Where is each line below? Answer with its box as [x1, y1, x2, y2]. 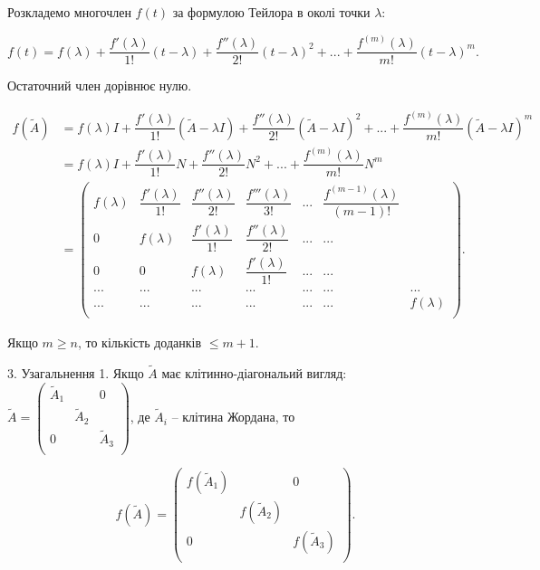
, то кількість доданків [77, 333, 202, 352]
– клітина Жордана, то [171, 407, 295, 426]
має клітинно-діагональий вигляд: [161, 363, 347, 382]
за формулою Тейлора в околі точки [172, 3, 371, 21]
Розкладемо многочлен [7, 3, 131, 21]
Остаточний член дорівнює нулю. [7, 76, 192, 95]
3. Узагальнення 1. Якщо [7, 363, 144, 382]
